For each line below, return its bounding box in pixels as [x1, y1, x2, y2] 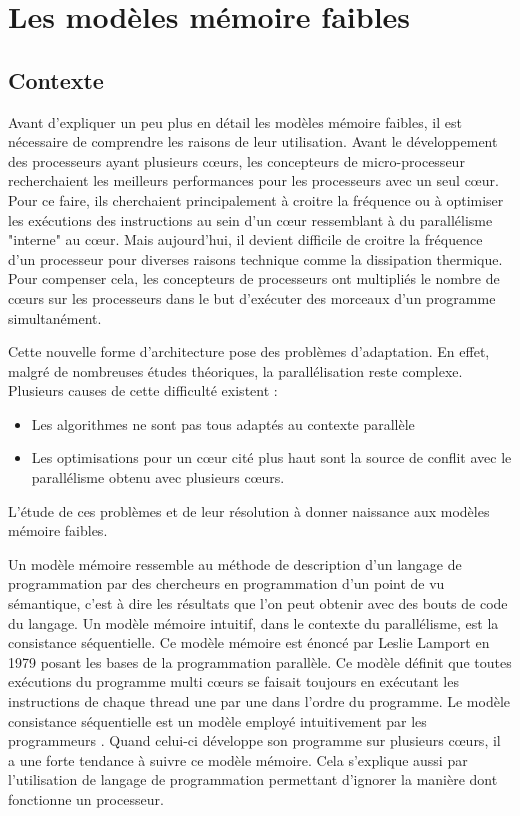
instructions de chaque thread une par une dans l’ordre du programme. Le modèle [8, 691, 510, 712]
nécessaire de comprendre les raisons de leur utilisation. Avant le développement [8, 131, 498, 152]
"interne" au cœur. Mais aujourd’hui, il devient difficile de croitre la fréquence [8, 229, 483, 250]
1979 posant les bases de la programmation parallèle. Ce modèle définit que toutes [8, 651, 512, 672]
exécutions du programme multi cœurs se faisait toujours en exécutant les [8, 671, 459, 692]
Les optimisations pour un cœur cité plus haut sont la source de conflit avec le [31, 447, 512, 468]
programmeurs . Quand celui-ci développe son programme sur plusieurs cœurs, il [8, 730, 501, 751]
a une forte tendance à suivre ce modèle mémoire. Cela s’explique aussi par [8, 749, 468, 770]
